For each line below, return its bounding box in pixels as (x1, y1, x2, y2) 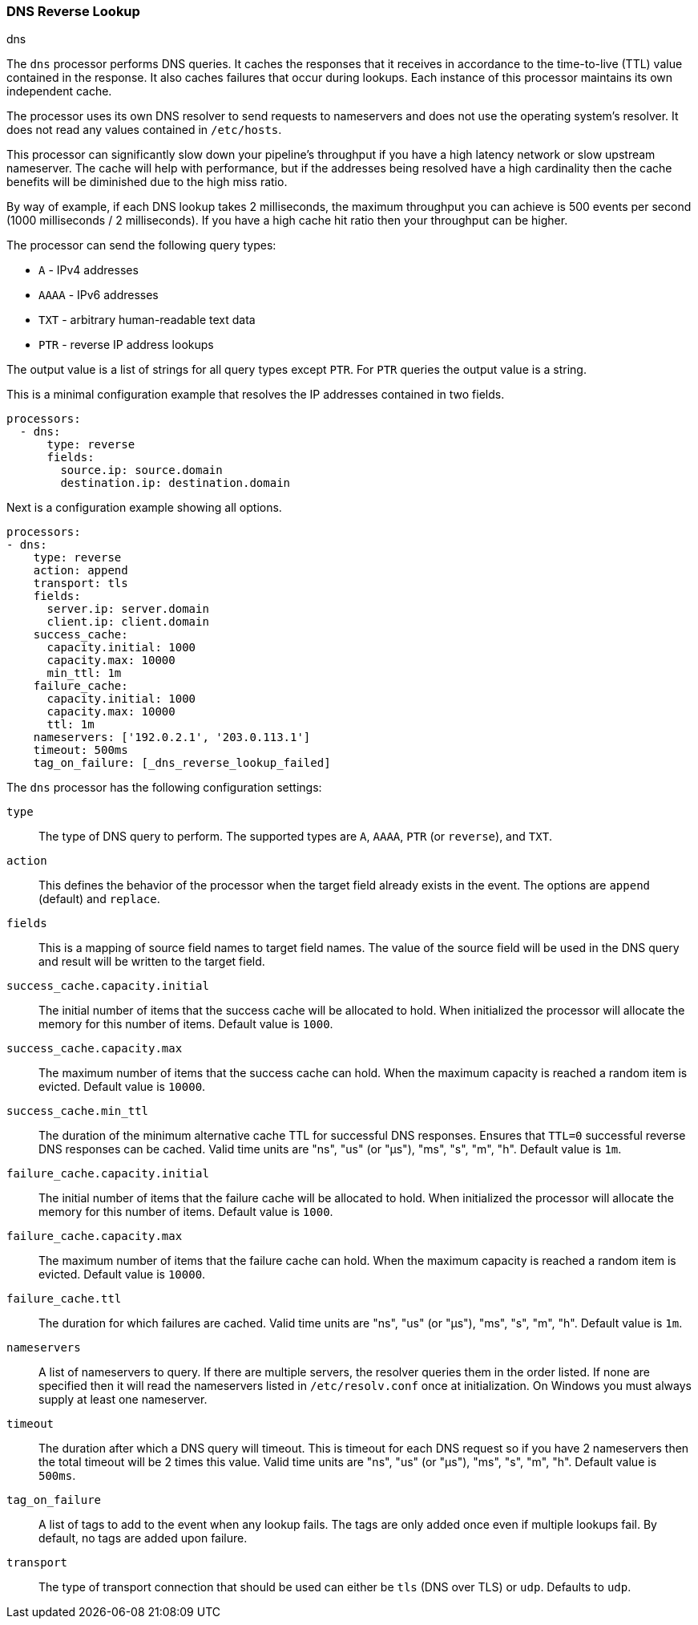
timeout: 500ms (33, 744, 128, 757)
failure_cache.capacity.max (6, 1230, 183, 1243)
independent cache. (6, 84, 112, 99)
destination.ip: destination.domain (60, 476, 291, 490)
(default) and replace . (38, 892, 160, 906)
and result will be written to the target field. (38, 954, 265, 969)
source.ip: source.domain (60, 464, 223, 477)
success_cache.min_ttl (6, 1104, 149, 1118)
